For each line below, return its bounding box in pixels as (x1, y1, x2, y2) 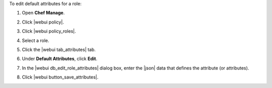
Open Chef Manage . (22, 10, 65, 16)
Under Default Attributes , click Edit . (22, 55, 98, 62)
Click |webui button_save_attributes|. (22, 74, 99, 80)
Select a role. (22, 37, 50, 43)
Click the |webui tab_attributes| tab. (22, 46, 96, 52)
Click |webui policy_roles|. (22, 28, 76, 34)
